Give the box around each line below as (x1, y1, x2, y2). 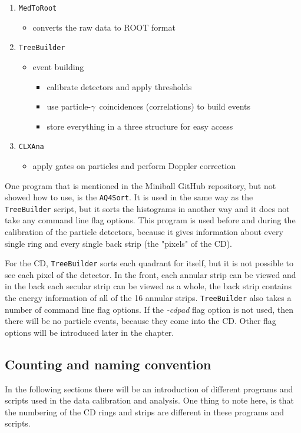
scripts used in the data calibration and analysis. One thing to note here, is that (5, 394, 294, 406)
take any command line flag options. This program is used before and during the (5, 214, 296, 226)
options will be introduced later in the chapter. (5, 326, 174, 338)
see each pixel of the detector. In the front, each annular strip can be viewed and (5, 268, 296, 280)
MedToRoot (18, 4, 57, 12)
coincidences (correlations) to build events (99, 100, 251, 113)
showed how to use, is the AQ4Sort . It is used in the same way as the (5, 191, 253, 203)
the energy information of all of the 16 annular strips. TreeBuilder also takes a (5, 292, 292, 304)
